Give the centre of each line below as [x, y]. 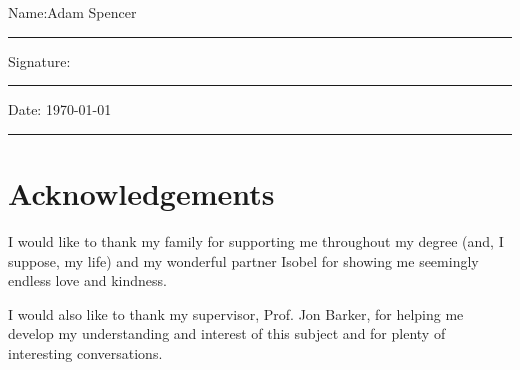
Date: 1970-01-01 [60, 109]
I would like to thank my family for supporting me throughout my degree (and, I [256, 240]
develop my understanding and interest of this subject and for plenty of [227, 333]
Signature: [39, 60]
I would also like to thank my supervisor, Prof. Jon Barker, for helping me [236, 313]
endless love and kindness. [87, 280]
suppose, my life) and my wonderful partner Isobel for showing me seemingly [243, 260]
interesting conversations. [85, 352]
